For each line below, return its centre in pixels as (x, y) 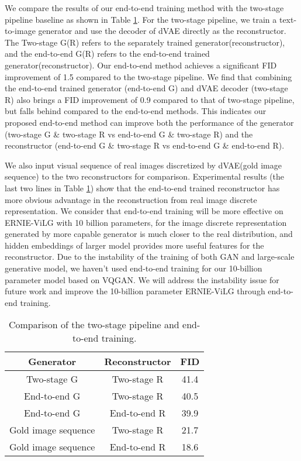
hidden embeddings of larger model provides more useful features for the (134, 245)
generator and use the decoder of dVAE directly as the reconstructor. (162, 31)
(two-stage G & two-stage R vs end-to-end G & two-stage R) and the (129, 134)
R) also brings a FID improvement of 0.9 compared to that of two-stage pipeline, (150, 99)
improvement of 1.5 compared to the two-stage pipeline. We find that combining (148, 76)
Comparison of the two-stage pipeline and (94, 325)
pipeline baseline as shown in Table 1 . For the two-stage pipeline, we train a (141, 19)
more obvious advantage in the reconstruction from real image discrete (131, 199)
